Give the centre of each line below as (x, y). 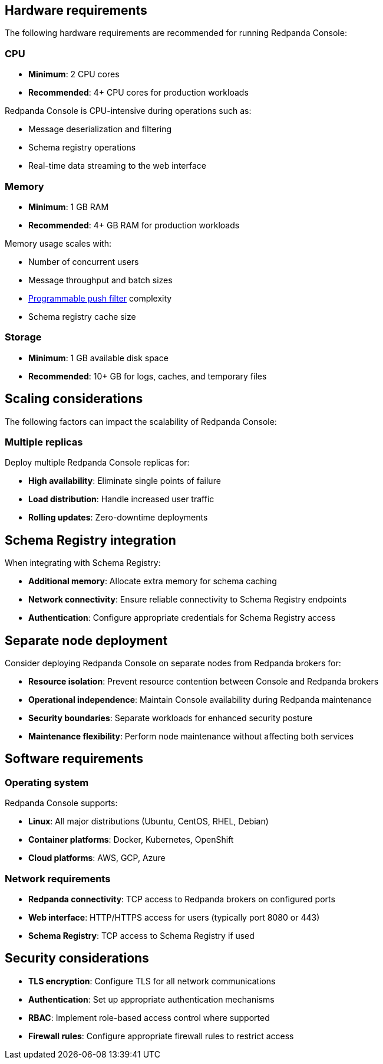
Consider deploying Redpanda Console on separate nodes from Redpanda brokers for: (173, 663)
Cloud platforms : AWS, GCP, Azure (97, 858)
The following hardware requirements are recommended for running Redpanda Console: (176, 33)
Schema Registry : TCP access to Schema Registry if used (141, 935)
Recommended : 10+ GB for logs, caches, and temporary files (148, 376)
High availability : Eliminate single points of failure (125, 481)
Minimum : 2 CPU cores (74, 74)
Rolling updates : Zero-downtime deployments (118, 518)
